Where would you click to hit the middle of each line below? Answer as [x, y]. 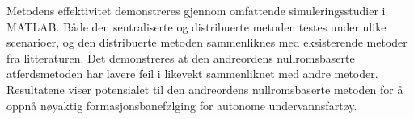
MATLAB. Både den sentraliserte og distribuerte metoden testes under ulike [196, 26]
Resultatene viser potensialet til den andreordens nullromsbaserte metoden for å [205, 89]
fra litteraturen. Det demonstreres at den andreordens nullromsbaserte [181, 57]
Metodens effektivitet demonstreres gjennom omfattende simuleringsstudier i [196, 10]
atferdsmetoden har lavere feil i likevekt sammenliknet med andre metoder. [192, 74]
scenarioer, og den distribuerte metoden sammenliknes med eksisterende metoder [207, 42]
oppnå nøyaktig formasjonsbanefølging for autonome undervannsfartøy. [182, 105]
